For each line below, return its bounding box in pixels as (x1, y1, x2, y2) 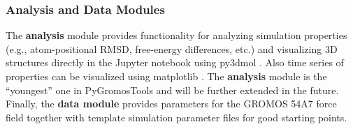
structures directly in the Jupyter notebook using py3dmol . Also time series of (6, 55, 344, 70)
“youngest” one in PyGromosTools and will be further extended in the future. (6, 82, 339, 97)
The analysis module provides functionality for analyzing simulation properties (6, 28, 347, 43)
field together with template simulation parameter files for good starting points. (6, 109, 347, 124)
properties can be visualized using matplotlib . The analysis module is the (6, 69, 327, 83)
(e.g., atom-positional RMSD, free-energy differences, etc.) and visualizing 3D (6, 41, 338, 56)
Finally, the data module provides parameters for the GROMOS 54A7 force (6, 96, 337, 111)
